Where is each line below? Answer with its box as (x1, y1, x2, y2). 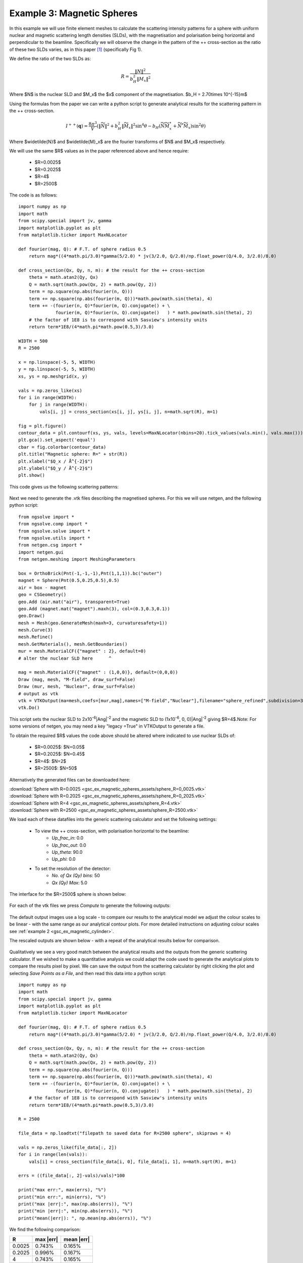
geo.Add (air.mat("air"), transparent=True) (18, 599, 131, 605)
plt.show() (18, 472, 45, 478)
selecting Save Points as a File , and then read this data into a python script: (9, 970, 167, 976)
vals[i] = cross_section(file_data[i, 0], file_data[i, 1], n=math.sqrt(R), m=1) (28, 1158, 237, 1164)
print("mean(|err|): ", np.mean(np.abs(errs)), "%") (18, 1215, 151, 1221)
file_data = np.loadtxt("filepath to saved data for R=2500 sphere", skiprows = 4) (18, 1131, 232, 1136)
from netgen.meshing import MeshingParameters (18, 556, 136, 562)
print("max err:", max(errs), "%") (18, 1187, 107, 1193)
